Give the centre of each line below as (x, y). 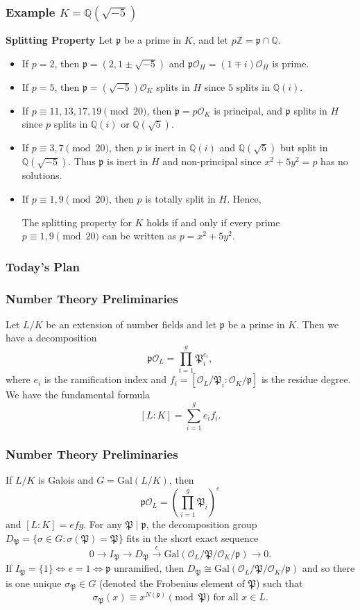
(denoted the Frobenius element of (172, 583)
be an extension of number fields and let (131, 324)
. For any (103, 524)
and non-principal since (212, 161)
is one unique (34, 583)
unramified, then (149, 568)
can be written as (139, 236)
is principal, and (248, 110)
